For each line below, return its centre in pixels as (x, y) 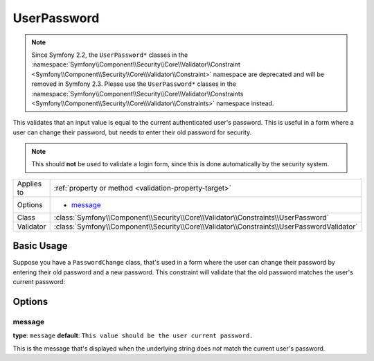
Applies (29, 184)
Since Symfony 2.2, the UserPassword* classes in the (110, 55)
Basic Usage (40, 246)
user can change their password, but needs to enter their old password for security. (132, 132)
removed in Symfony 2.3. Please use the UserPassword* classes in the (134, 84)
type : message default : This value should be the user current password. (133, 335)
